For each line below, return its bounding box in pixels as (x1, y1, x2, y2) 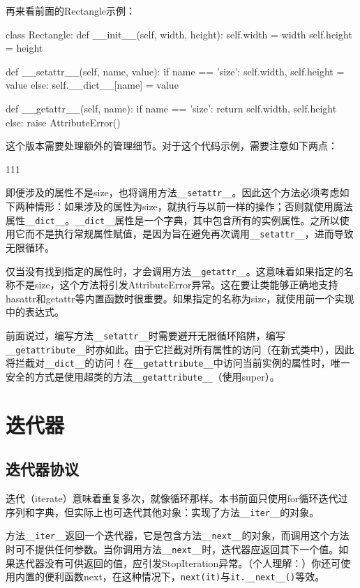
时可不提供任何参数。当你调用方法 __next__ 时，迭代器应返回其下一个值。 (6, 542, 339, 557)
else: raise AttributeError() (6, 115, 121, 129)
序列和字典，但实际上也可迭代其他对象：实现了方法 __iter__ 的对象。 (6, 504, 320, 519)
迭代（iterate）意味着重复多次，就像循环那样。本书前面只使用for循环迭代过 (6, 491, 348, 506)
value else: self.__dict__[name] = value (6, 78, 179, 92)
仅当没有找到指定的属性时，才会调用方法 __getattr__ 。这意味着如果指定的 (6, 263, 344, 278)
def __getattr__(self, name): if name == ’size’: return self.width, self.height (6, 101, 337, 115)
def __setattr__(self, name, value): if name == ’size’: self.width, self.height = (6, 64, 345, 78)
